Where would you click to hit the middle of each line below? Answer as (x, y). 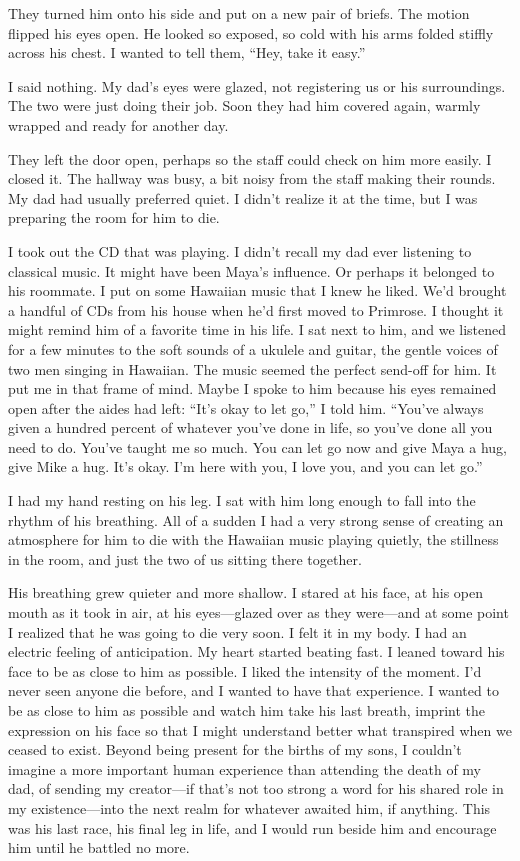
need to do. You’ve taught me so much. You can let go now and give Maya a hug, (257, 446)
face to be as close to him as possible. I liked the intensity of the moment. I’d (245, 670)
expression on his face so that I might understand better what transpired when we (260, 729)
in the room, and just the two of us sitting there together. (185, 558)
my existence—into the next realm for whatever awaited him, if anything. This (249, 807)
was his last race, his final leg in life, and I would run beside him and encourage (252, 827)
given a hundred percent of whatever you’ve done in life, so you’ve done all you (250, 427)
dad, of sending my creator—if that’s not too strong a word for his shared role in (256, 788)
